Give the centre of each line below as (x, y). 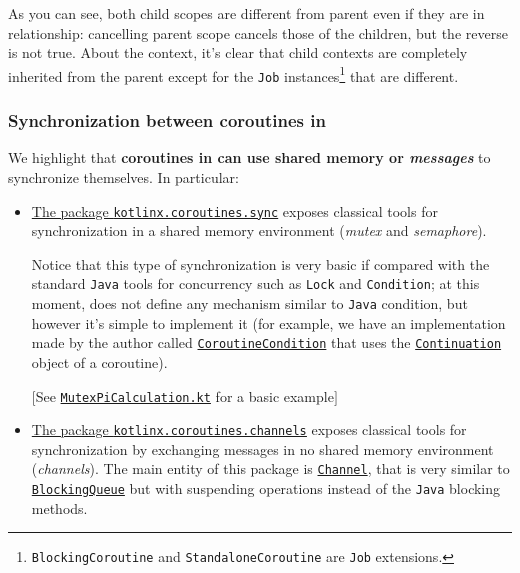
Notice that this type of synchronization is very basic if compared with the (260, 263)
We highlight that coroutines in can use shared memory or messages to (249, 157)
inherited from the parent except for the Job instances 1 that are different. (233, 74)
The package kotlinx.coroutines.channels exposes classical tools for (249, 429)
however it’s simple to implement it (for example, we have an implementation (268, 322)
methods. (59, 507)
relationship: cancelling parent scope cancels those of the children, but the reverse (258, 32)
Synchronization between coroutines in (167, 120)
